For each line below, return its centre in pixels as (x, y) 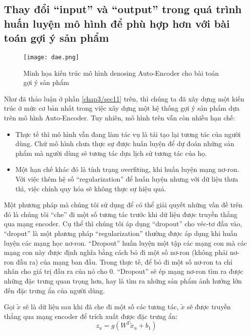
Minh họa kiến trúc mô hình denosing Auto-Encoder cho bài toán (121, 73)
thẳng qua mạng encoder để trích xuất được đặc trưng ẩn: (91, 316)
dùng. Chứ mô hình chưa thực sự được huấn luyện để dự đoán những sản (125, 143)
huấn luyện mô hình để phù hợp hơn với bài (117, 23)
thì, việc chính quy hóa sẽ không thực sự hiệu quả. (91, 188)
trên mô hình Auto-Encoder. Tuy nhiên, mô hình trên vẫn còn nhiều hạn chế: (120, 118)
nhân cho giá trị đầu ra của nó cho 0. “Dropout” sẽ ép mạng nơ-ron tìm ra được (124, 271)
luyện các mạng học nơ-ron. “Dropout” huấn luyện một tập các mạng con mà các (125, 243)
